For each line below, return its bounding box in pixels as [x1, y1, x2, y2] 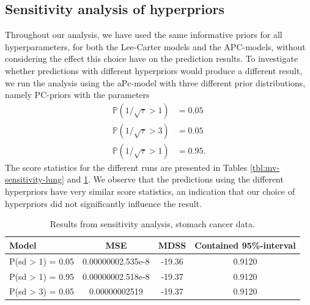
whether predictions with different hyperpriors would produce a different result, [5, 64, 303, 77]
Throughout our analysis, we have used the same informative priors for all [5, 28, 282, 41]
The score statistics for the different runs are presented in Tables [5, 160, 248, 173]
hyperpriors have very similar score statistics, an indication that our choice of [5, 185, 295, 198]
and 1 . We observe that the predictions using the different [67, 173, 284, 186]
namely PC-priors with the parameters [5, 88, 150, 101]
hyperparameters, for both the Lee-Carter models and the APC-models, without [5, 40, 306, 53]
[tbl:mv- [249, 160, 280, 173]
